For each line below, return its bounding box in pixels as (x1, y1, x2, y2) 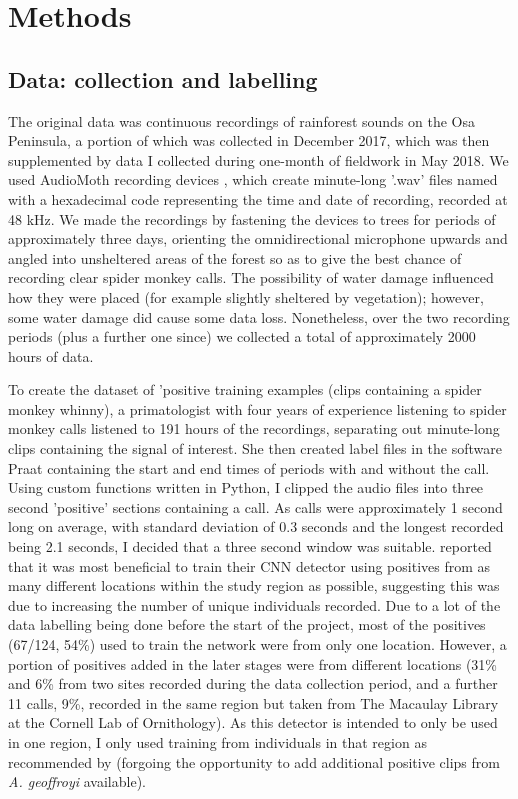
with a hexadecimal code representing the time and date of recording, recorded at (8, 188, 508, 209)
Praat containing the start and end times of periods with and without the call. (8, 457, 490, 478)
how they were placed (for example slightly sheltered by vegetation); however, (8, 286, 484, 307)
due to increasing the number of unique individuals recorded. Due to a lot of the (8, 594, 501, 615)
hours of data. (8, 345, 94, 366)
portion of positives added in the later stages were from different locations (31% (8, 653, 498, 674)
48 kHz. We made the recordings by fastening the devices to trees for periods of (8, 208, 496, 229)
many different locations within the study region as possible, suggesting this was (8, 575, 500, 596)
